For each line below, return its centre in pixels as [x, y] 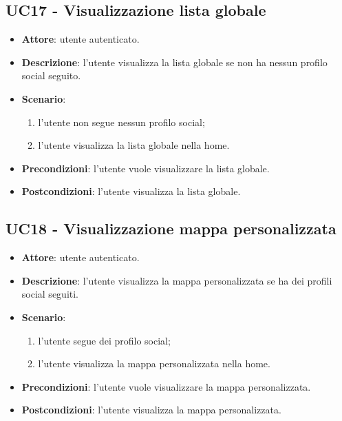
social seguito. [51, 75]
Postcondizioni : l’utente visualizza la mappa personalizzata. [151, 410]
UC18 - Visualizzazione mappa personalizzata [171, 228]
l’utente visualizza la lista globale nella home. [134, 145]
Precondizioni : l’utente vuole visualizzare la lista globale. [146, 168]
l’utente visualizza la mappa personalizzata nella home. [154, 363]
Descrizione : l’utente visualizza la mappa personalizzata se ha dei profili [177, 280]
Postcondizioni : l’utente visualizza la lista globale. [131, 191]
